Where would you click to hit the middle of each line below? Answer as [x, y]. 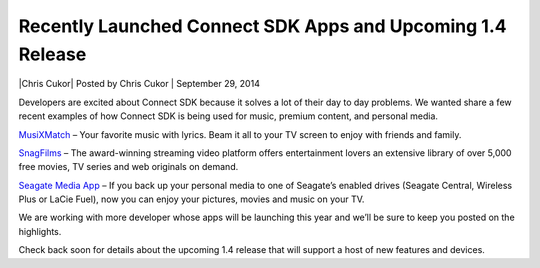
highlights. [40, 231]
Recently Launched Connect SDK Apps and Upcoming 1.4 [262, 26]
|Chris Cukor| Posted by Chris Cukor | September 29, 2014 [139, 84]
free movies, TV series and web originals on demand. [128, 167]
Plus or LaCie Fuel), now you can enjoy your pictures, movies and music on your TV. [191, 199]
